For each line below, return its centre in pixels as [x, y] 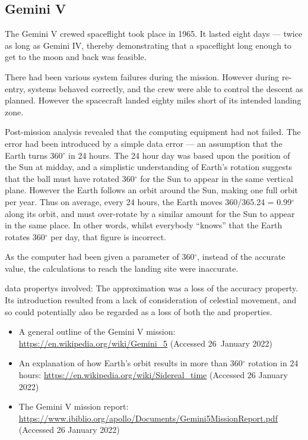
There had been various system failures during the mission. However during [142, 76]
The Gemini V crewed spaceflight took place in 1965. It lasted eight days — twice [154, 34]
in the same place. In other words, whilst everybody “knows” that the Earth [144, 225]
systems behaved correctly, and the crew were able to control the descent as [166, 88]
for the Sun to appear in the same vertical [217, 178]
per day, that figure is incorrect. [108, 236]
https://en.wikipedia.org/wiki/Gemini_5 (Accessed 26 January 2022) [146, 343]
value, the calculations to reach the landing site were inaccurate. [122, 268]
